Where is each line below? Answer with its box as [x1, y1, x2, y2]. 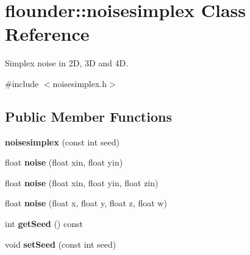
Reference [5, 21, 90, 46]
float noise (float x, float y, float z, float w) [5, 197, 167, 209]
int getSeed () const [5, 217, 83, 230]
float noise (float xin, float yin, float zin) [5, 176, 159, 189]
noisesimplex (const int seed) [5, 135, 120, 148]
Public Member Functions [5, 107, 172, 125]
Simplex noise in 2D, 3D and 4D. [5, 57, 129, 69]
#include [5, 77, 39, 89]
